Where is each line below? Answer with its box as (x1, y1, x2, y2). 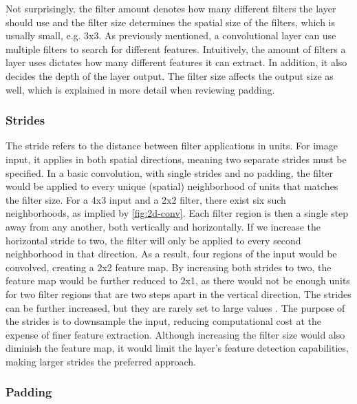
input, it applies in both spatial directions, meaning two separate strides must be (6, 151, 347, 166)
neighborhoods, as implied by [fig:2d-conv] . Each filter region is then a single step (6, 206, 349, 220)
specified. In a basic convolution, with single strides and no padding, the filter (6, 165, 334, 180)
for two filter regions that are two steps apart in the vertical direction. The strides (6, 286, 351, 301)
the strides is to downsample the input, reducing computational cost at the (6, 314, 321, 328)
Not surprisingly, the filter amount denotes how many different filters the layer (6, 1, 336, 15)
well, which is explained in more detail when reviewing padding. (6, 82, 275, 96)
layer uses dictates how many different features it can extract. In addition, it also (6, 55, 347, 70)
